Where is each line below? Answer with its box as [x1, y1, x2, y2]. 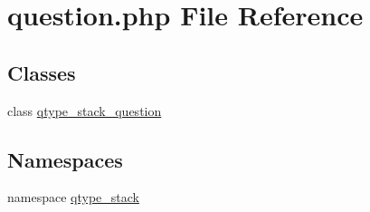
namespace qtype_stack [7, 188, 139, 207]
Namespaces [7, 145, 123, 173]
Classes [7, 58, 76, 86]
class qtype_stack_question [7, 101, 162, 120]
